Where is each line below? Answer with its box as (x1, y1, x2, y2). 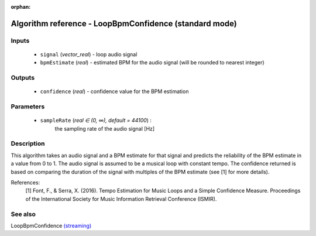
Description (11, 139, 45, 148)
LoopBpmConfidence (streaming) (11, 222, 92, 229)
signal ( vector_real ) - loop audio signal (40, 50, 138, 58)
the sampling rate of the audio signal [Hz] (54, 125, 155, 132)
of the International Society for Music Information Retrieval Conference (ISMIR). (25, 195, 217, 202)
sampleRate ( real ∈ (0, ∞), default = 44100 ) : (40, 117, 152, 124)
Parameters (11, 102, 45, 111)
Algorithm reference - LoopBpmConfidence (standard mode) (11, 18, 237, 29)
